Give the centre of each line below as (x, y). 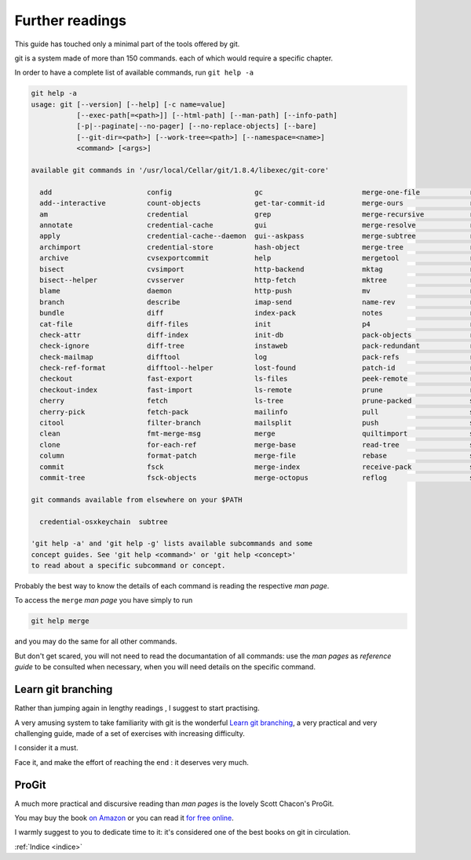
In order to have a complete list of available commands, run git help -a (134, 73)
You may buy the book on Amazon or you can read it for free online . (124, 818)
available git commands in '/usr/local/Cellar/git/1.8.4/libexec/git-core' (180, 170)
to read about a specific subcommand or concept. (128, 566)
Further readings (71, 20)
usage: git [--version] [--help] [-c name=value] (128, 104)
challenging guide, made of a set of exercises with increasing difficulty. (130, 733)
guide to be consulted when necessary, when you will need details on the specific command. (165, 667)
